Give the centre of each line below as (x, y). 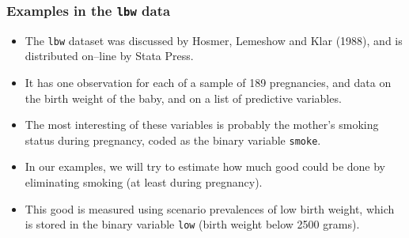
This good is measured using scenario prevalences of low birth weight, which (210, 208)
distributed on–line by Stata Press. (109, 56)
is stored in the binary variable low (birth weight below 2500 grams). (192, 224)
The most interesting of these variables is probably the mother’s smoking (202, 125)
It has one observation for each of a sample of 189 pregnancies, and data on (208, 83)
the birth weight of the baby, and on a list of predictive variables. (183, 98)
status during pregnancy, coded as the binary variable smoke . (173, 140)
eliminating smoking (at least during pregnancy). (144, 182)
